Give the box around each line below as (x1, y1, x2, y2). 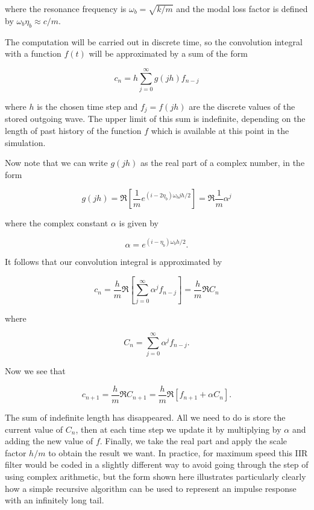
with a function (5, 47, 61, 60)
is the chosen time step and (37, 100, 138, 112)
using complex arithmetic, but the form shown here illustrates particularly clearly (5, 470, 306, 482)
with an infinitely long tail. (5, 494, 104, 506)
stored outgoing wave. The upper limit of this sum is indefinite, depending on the (5, 112, 306, 125)
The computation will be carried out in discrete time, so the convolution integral (5, 35, 303, 48)
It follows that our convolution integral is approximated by (5, 255, 222, 268)
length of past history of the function (5, 124, 142, 136)
